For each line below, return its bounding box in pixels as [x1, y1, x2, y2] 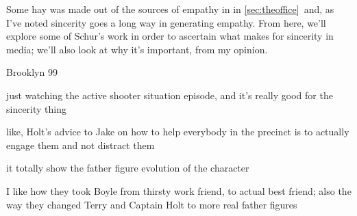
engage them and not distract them [6, 137, 155, 152]
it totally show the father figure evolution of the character [6, 161, 249, 175]
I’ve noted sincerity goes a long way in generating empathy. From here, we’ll [6, 15, 326, 29]
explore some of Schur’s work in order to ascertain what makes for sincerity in [6, 29, 334, 43]
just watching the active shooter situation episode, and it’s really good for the [6, 87, 333, 102]
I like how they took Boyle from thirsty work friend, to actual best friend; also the [6, 183, 352, 198]
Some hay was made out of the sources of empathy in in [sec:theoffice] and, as [6, 2, 334, 16]
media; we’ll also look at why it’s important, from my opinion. [6, 42, 268, 56]
